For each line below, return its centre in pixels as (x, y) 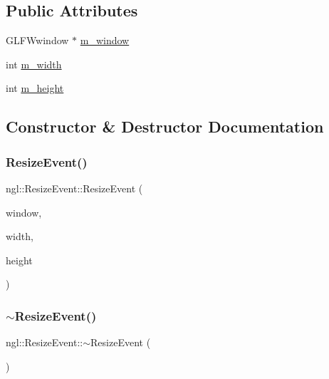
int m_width (34, 64)
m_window (105, 40)
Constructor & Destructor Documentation (165, 126)
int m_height (35, 88)
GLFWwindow (37, 40)
